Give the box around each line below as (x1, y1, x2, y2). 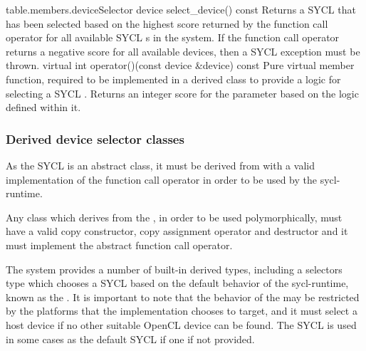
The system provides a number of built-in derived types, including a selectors (6, 261, 343, 276)
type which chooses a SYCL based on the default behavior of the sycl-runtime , (6, 276, 349, 290)
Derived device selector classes (6, 130, 184, 147)
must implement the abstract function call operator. (6, 237, 233, 252)
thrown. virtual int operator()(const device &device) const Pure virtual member (6, 58, 355, 73)
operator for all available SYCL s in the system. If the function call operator (6, 30, 340, 45)
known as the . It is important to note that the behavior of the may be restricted (6, 289, 360, 304)
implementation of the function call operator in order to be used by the (6, 172, 317, 187)
